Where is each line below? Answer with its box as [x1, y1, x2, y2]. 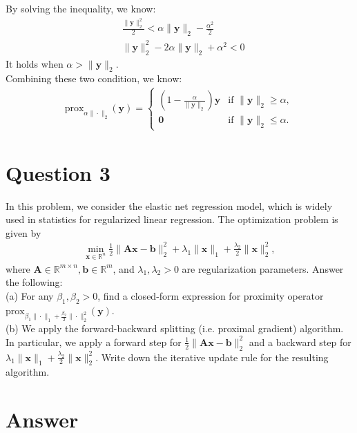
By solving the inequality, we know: [6, 1, 156, 15]
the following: [6, 275, 63, 289]
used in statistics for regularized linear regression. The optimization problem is [6, 212, 338, 227]
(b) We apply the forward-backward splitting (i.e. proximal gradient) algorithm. [6, 321, 344, 336]
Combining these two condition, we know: [6, 71, 182, 86]
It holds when [6, 56, 64, 70]
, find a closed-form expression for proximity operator [97, 288, 324, 302]
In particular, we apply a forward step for [6, 334, 182, 349]
